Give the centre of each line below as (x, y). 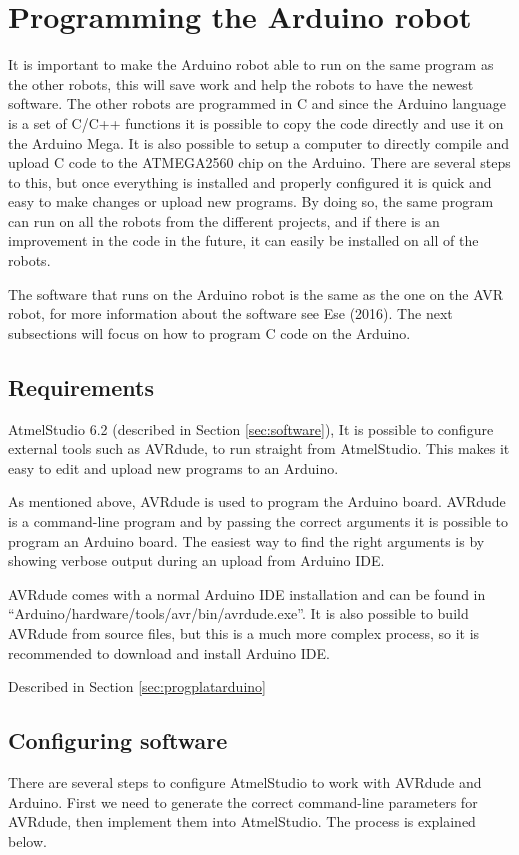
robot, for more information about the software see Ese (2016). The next (230, 313)
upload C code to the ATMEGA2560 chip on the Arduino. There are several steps (259, 162)
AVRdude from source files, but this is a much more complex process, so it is (244, 632)
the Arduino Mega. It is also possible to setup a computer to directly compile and (258, 142)
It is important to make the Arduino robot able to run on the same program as (251, 64)
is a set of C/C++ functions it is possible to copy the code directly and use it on (256, 122)
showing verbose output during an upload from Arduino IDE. (196, 560)
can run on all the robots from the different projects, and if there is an (224, 220)
